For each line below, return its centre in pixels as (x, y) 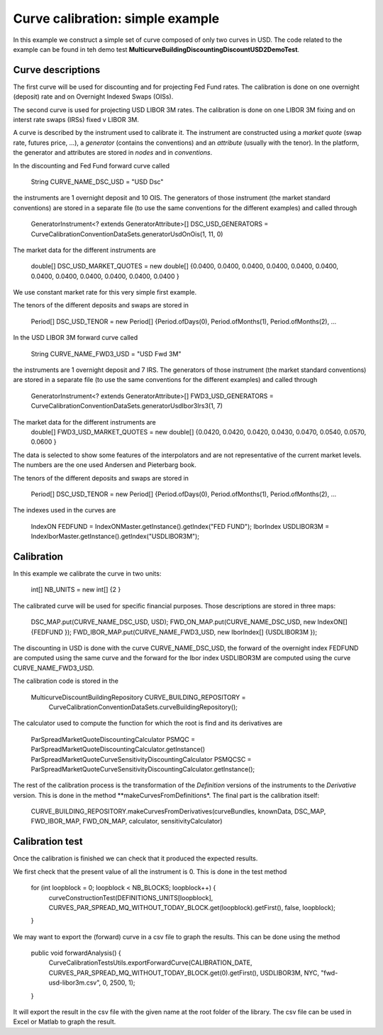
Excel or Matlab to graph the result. (65, 1022)
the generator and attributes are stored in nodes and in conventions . (113, 153)
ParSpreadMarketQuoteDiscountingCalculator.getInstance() (118, 750)
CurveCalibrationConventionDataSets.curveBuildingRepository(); (143, 707)
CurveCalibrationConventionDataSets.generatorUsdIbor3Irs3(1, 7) (127, 406)
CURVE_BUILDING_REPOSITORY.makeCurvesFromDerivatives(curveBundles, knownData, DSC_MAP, (178, 811)
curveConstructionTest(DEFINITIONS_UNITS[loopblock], (131, 897)
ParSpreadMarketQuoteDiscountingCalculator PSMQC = (113, 739)
